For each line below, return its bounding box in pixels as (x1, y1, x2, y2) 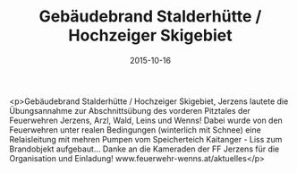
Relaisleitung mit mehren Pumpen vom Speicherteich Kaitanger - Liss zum (9, 134, 283, 144)
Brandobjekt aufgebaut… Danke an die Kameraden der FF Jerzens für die (9, 143, 280, 154)
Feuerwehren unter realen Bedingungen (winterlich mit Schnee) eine (9, 124, 261, 135)
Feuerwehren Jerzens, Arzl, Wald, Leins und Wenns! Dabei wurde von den (9, 115, 284, 125)
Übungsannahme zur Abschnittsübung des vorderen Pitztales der (9, 105, 250, 116)
